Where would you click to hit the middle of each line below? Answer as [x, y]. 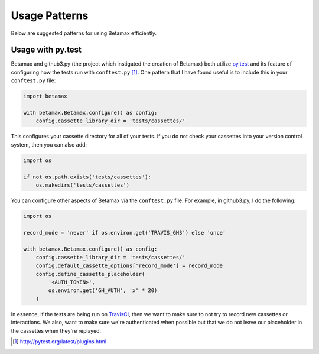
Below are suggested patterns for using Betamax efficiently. [84, 33]
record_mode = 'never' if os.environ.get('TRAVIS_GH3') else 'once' [125, 233]
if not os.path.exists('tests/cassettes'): [87, 177]
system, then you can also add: [49, 144]
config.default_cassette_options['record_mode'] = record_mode [129, 266]
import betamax [45, 96]
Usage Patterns [50, 15]
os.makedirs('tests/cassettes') [83, 185]
